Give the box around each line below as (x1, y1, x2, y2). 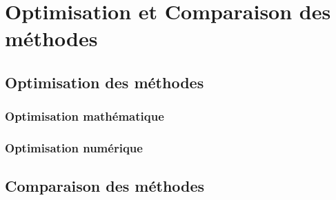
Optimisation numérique (5, 139, 143, 157)
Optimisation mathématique (5, 108, 164, 125)
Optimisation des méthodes (5, 71, 204, 92)
